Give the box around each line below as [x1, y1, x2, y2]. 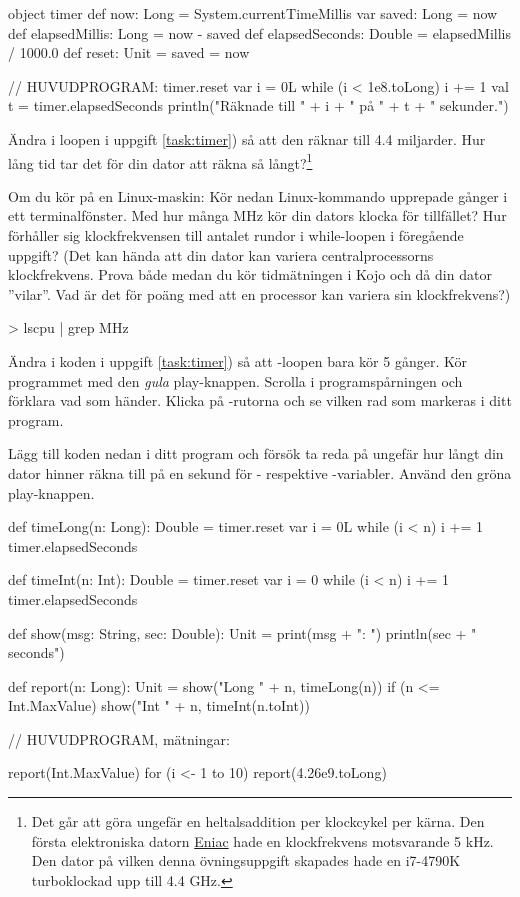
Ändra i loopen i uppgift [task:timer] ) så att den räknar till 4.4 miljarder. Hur [8, 128, 486, 149]
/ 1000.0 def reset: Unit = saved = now [8, 42, 250, 63]
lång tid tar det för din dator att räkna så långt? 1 [8, 149, 313, 173]
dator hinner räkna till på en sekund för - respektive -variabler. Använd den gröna [8, 462, 512, 483]
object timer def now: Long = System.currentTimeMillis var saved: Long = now [8, 3, 498, 23]
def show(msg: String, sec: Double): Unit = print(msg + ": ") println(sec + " [8, 622, 477, 643]
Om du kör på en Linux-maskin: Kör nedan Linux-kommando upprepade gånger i [8, 185, 508, 206]
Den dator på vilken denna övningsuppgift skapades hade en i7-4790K [31, 850, 461, 871]
